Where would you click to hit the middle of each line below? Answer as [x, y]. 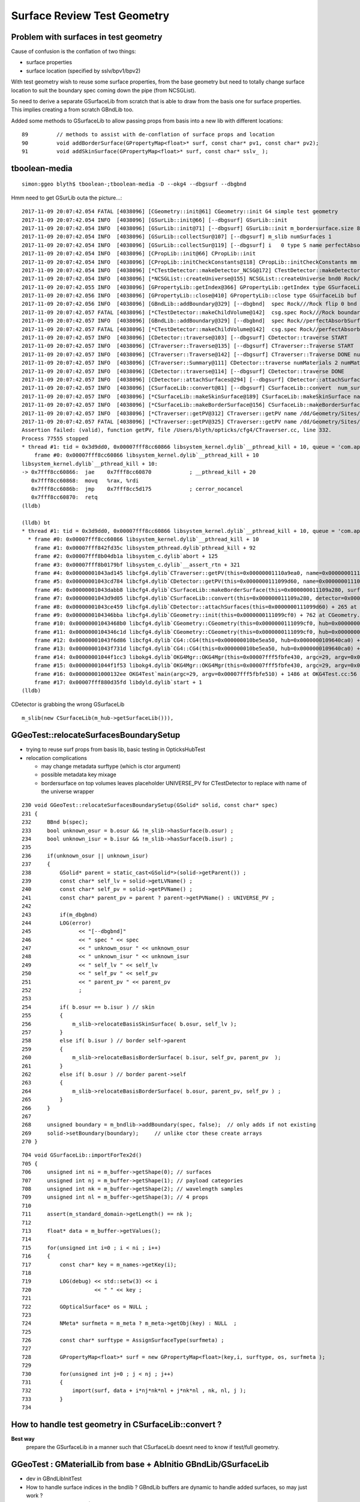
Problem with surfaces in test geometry [87, 37]
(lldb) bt [36, 522]
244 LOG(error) [57, 923]
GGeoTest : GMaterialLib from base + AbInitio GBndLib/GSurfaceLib [140, 1464]
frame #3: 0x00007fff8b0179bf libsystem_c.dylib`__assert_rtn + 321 [137, 564]
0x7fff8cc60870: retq [64, 497]
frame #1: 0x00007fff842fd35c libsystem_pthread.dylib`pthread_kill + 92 [145, 548]
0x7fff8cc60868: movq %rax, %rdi [85, 480]
